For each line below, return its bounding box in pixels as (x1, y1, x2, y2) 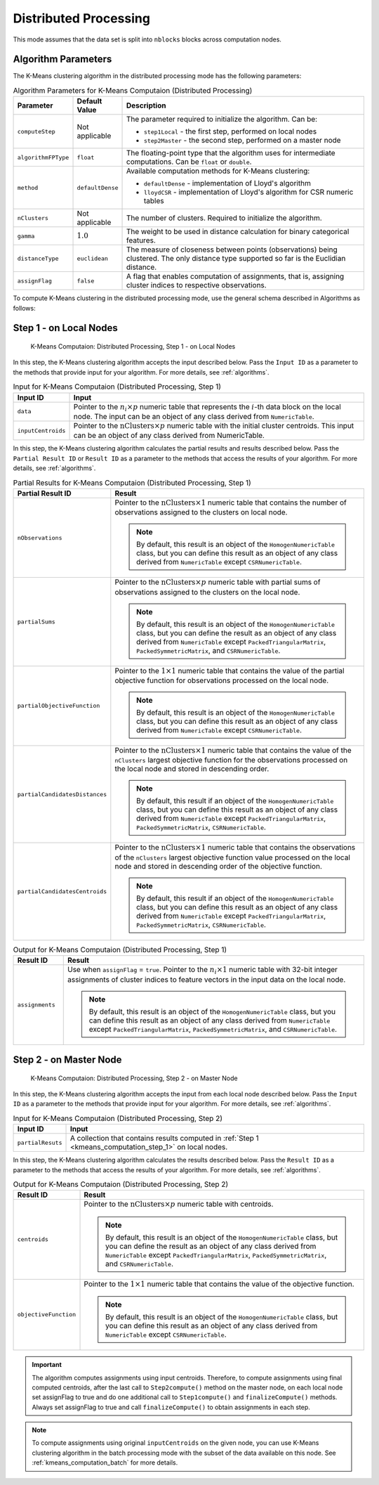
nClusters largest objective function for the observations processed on (114, 756, 348, 765)
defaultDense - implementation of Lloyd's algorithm (144, 179, 312, 188)
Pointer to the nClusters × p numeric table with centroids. (84, 1199, 274, 1209)
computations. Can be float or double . (126, 157, 252, 167)
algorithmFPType (17, 153, 69, 161)
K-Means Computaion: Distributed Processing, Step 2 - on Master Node (30, 1074, 238, 1082)
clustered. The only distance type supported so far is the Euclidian (126, 254, 346, 264)
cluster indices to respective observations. (126, 280, 267, 290)
